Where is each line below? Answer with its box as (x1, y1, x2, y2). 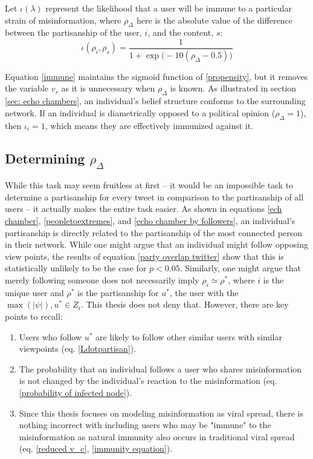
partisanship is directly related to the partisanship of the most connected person (5, 226, 302, 239)
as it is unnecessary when (61, 82, 155, 94)
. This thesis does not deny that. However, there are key (80, 298, 289, 311)
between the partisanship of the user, (5, 26, 142, 39)
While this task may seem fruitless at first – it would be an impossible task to (5, 179, 294, 191)
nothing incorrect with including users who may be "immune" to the (19, 418, 271, 431)
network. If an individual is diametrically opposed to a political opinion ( (5, 106, 276, 119)
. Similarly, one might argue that (179, 262, 302, 274)
